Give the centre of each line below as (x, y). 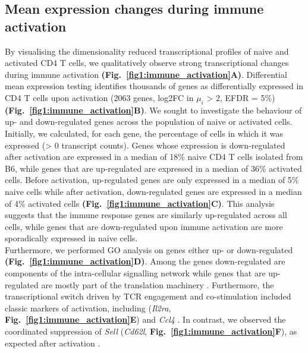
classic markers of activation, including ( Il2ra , (88, 308)
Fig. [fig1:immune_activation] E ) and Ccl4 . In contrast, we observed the (145, 319)
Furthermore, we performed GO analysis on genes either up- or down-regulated (149, 249)
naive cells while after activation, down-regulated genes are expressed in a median (153, 191)
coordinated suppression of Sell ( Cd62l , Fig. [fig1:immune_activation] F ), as (151, 331)
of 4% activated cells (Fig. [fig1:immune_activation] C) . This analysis (140, 203)
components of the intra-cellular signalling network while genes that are (135, 273)
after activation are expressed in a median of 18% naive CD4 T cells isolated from (154, 157)
